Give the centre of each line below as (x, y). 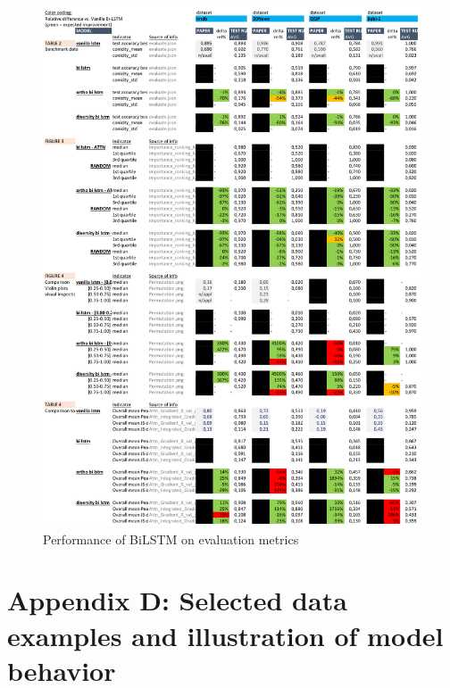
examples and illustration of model (225, 635)
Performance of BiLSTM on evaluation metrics (171, 539)
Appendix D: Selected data (177, 600)
